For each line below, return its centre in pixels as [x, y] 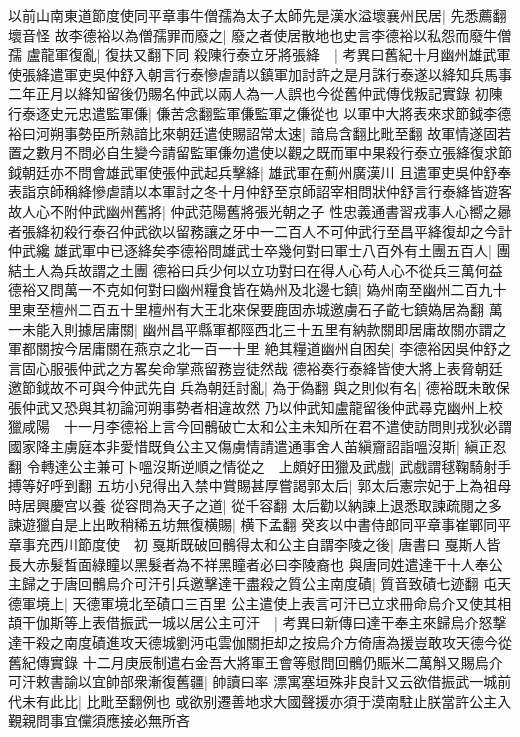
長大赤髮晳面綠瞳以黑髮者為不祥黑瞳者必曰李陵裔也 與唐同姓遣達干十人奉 [248, 563]
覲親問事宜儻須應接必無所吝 [99, 720]
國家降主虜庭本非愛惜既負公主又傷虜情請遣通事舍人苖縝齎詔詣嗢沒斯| [234, 446]
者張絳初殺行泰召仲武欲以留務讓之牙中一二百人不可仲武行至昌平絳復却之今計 [260, 230]
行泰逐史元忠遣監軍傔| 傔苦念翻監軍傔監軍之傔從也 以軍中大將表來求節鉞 [246, 112]
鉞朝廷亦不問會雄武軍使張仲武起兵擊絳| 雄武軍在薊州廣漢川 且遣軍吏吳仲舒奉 [260, 171]
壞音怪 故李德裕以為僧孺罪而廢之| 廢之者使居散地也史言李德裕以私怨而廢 [246, 34]
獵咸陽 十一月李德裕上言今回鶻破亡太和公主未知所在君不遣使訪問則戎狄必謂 [260, 426]
